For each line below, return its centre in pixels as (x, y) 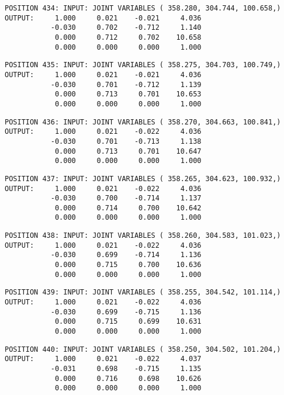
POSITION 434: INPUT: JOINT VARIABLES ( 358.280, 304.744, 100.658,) (143, 8)
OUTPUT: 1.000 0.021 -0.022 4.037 (103, 359)
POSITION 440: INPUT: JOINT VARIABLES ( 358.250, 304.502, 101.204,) (143, 349)
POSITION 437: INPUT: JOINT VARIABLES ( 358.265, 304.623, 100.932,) (143, 179)
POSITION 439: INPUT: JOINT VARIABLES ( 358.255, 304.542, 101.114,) (143, 292)
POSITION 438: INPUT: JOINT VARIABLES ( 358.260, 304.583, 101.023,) (143, 236)
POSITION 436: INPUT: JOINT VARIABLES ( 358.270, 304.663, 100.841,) (143, 122)
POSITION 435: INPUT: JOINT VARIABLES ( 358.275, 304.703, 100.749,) (143, 65)
